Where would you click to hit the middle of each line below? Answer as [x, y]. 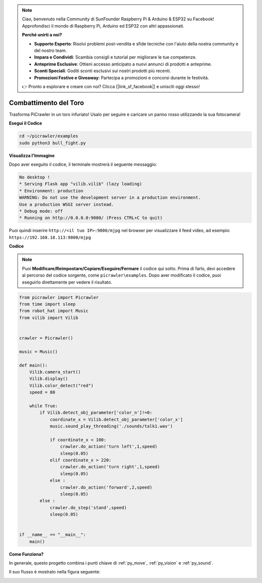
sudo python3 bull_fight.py [52, 143]
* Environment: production [51, 191]
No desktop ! [35, 177]
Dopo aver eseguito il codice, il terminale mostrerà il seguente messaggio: [83, 164]
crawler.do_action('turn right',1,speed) [110, 467]
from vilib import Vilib [49, 318]
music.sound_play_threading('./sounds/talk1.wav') [111, 426]
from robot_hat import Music [54, 311]
